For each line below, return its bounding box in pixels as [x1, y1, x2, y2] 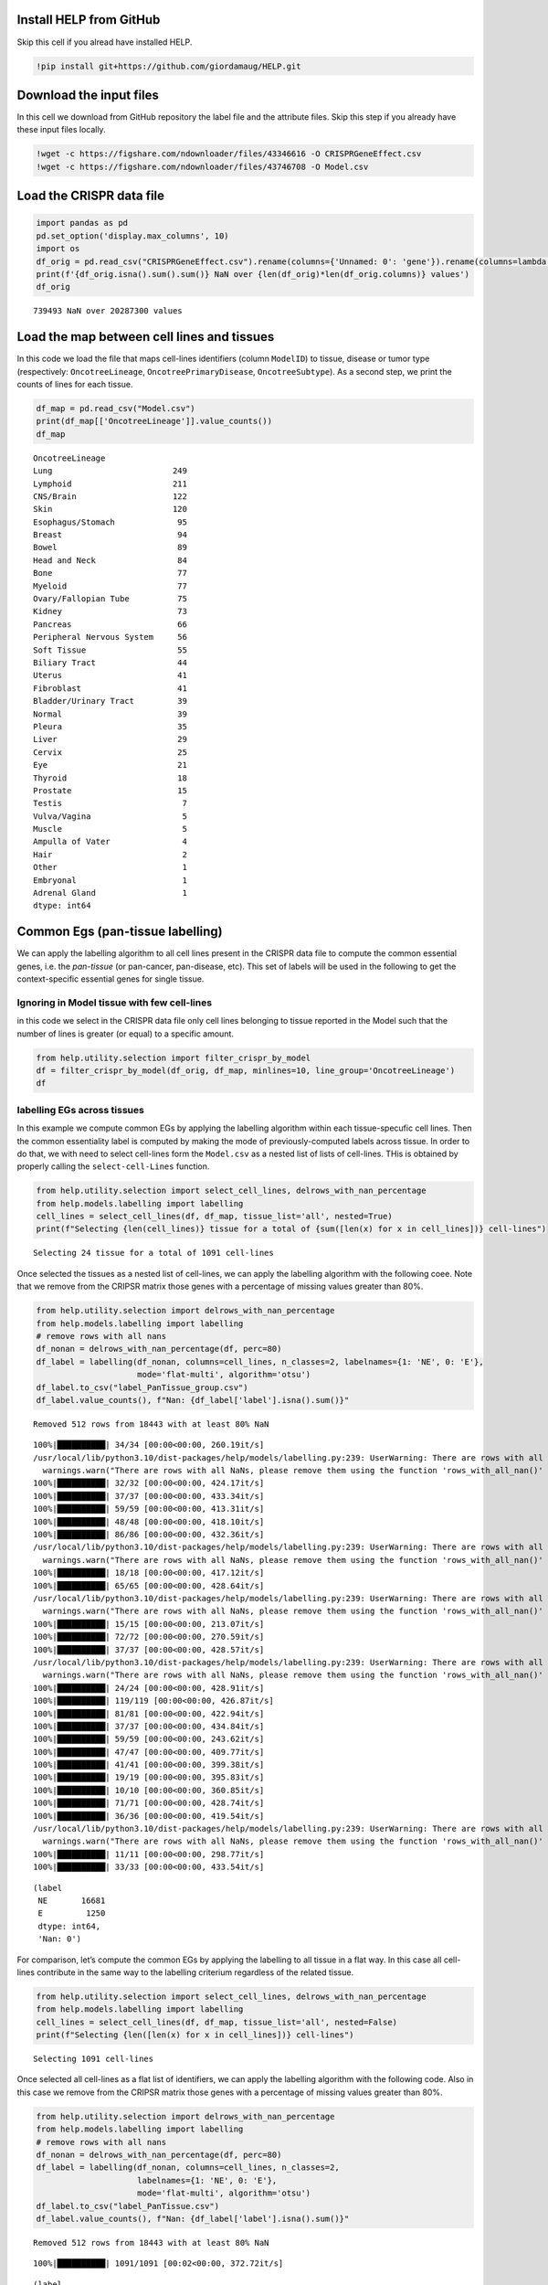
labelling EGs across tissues [16, 1103, 145, 1116]
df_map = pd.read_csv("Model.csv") [36, 403, 195, 413]
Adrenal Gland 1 [33, 887, 187, 898]
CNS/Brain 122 [33, 491, 187, 502]
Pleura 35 [33, 721, 187, 731]
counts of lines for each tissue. [16, 378, 133, 389]
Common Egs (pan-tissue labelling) [16, 924, 223, 940]
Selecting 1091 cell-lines [33, 2054, 154, 2065]
